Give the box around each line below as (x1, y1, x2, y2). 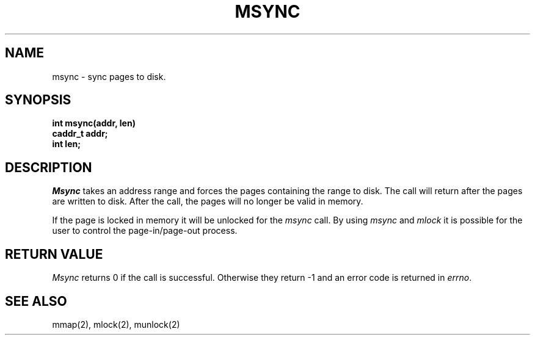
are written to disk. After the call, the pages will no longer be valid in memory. (52, 196, 363, 207)
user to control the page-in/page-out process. (52, 225, 238, 236)
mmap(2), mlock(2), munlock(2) (52, 319, 180, 330)
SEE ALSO (5, 293, 67, 309)
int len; (52, 139, 81, 150)
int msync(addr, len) (52, 118, 136, 129)
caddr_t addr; (52, 128, 108, 139)
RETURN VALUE (5, 246, 103, 262)
